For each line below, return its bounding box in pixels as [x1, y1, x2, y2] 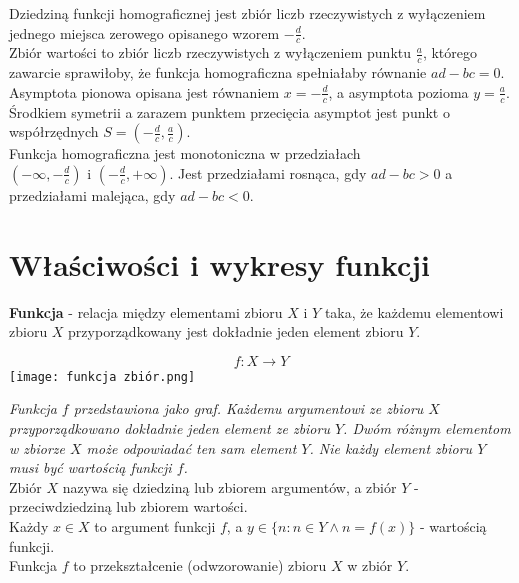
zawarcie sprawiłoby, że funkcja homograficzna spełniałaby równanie [9, 62, 427, 83]
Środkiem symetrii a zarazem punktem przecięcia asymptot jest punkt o [9, 101, 450, 122]
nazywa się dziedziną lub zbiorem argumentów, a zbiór [62, 476, 397, 497]
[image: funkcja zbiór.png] [9, 369, 196, 384]
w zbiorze [9, 437, 65, 458]
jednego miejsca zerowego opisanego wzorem [9, 22, 280, 43]
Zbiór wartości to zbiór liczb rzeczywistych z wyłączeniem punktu [9, 42, 412, 63]
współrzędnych [9, 121, 99, 142]
